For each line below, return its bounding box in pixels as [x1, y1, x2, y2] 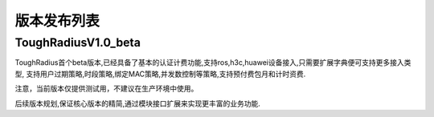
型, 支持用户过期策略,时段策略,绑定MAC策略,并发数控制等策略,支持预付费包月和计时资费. [14, 69, 306, 79]
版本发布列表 [14, 12, 100, 30]
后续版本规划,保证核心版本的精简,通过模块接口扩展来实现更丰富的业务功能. [14, 99, 261, 108]
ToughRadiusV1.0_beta [14, 35, 141, 50]
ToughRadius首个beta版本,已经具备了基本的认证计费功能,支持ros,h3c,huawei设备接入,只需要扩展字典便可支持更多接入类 [14, 58, 411, 67]
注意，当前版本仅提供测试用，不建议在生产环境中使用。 [14, 84, 199, 94]
